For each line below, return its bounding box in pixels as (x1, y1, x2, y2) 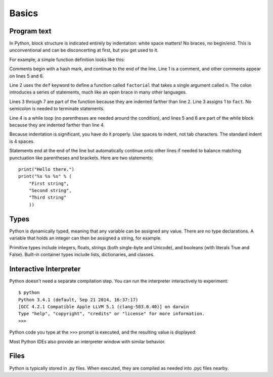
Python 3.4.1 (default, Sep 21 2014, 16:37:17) (18, 297, 139, 303)
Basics (9, 8, 38, 19)
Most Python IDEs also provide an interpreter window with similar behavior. (9, 339, 166, 345)
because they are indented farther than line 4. (9, 122, 105, 128)
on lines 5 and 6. (9, 73, 44, 79)
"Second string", (28, 187, 72, 194)
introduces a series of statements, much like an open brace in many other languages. (9, 89, 187, 96)
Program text (9, 27, 52, 35)
